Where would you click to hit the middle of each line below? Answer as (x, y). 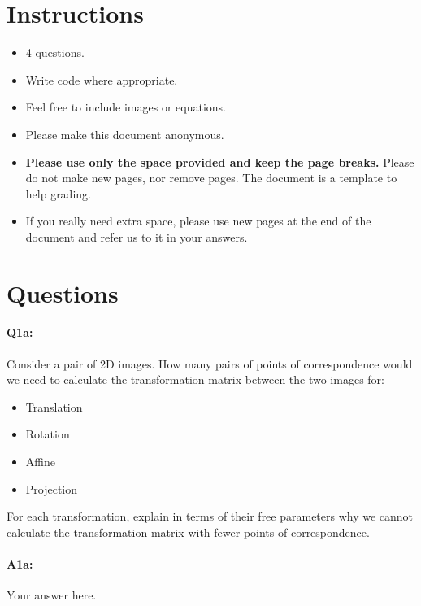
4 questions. (55, 52)
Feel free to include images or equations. (126, 107)
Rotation (48, 434)
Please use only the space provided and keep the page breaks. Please (220, 161)
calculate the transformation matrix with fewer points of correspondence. (188, 532)
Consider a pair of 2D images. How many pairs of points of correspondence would (210, 363)
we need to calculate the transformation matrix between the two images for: (195, 379)
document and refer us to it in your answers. (137, 236)
